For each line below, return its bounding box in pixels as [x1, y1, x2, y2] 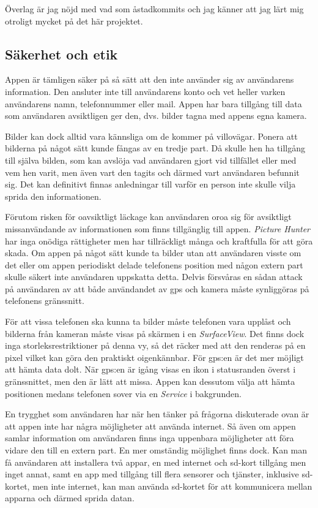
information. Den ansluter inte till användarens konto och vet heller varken [5, 85, 286, 97]
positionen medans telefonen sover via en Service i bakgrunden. [5, 387, 242, 400]
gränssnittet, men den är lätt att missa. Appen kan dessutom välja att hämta [5, 375, 295, 388]
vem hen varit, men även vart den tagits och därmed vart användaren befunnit [5, 165, 300, 178]
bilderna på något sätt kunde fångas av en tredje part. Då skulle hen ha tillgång [5, 142, 305, 154]
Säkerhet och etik [5, 44, 118, 63]
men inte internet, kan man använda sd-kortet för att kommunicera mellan [32, 479, 312, 492]
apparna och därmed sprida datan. [5, 491, 135, 504]
